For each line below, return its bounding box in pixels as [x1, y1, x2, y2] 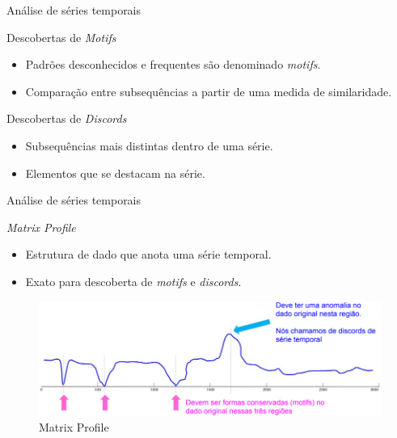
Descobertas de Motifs [6, 28, 116, 45]
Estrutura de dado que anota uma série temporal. [25, 246, 272, 263]
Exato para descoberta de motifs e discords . [25, 272, 242, 289]
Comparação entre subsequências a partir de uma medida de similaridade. [25, 82, 392, 99]
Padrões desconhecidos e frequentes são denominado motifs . [25, 56, 321, 73]
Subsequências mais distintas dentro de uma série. [25, 137, 273, 154]
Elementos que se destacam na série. [25, 164, 205, 181]
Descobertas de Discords [6, 110, 127, 127]
